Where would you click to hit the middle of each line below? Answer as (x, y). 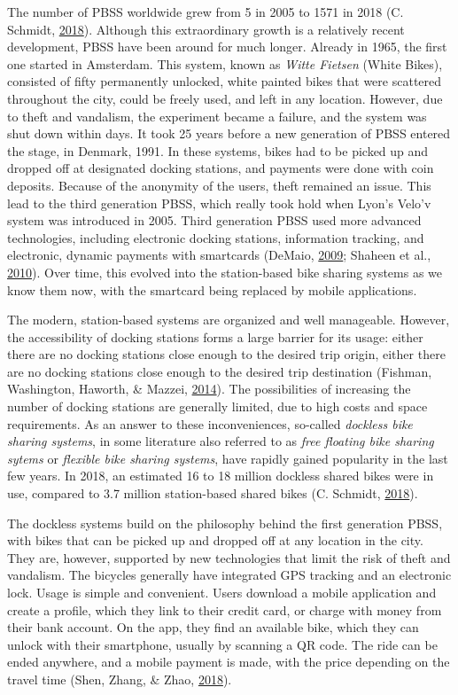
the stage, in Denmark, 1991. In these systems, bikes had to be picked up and (218, 150)
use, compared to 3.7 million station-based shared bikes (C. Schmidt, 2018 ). (213, 493)
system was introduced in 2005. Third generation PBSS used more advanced (214, 220)
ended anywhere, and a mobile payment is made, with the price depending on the (229, 662)
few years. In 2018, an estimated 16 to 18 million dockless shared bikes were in (221, 476)
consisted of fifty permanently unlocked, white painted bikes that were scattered (225, 81)
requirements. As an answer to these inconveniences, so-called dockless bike (210, 423)
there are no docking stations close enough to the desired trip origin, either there (226, 354)
